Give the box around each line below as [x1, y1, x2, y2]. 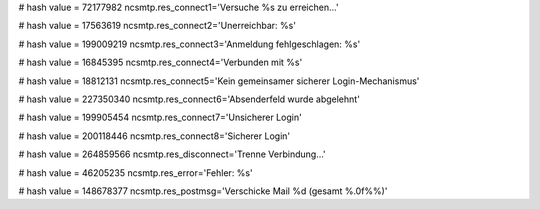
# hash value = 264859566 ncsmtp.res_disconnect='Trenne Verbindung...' [18, 148, 327, 160]
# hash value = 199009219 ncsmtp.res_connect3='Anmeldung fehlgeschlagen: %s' [18, 38, 361, 50]
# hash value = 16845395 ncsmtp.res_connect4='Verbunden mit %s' [18, 56, 303, 69]
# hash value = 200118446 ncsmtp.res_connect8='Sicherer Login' [18, 130, 290, 142]
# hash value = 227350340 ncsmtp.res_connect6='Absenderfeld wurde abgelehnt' [18, 93, 360, 105]
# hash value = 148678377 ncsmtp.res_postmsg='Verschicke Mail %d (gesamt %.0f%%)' [18, 185, 388, 197]
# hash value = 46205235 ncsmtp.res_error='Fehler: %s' [18, 166, 254, 179]
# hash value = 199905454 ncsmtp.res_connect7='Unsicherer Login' [18, 111, 302, 124]
